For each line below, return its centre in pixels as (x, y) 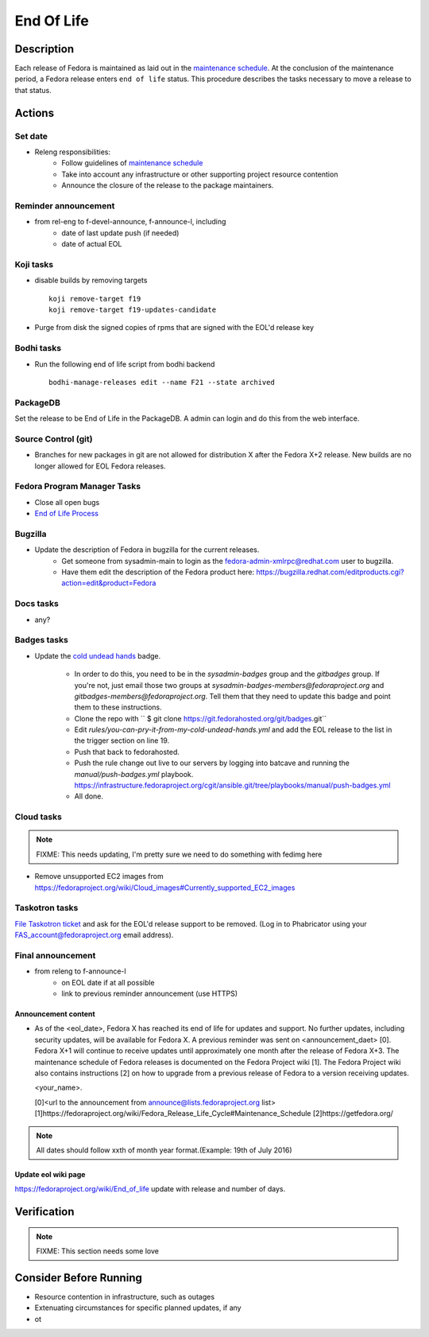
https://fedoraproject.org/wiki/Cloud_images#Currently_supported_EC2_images (165, 888)
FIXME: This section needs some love (97, 1251)
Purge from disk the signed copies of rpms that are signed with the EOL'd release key (174, 328)
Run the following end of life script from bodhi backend (125, 364)
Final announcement (55, 955)
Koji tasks (34, 264)
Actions (35, 113)
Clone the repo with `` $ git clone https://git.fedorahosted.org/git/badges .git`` (201, 718)
